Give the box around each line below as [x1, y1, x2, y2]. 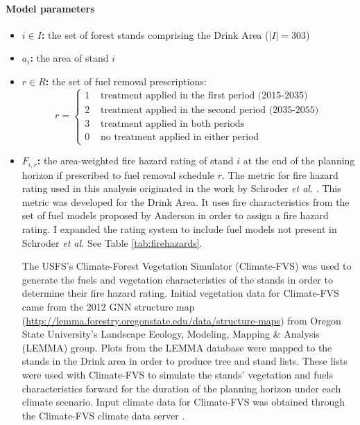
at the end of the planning [243, 153, 355, 168]
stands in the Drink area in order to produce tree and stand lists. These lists [22, 354, 348, 368]
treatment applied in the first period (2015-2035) [100, 90, 308, 101]
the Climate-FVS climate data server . [22, 408, 185, 422]
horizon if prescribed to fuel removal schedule [22, 167, 214, 182]
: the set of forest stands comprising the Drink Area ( [41, 27, 269, 42]
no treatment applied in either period [100, 132, 259, 142]
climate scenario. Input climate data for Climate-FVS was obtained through [22, 394, 345, 409]
